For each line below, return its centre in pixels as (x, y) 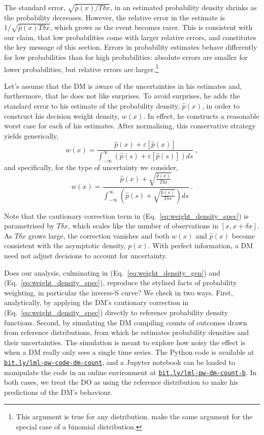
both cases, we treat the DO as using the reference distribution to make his (121, 382)
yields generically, (31, 135)
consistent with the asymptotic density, (65, 245)
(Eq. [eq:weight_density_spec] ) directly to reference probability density (116, 312)
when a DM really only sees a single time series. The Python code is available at (129, 352)
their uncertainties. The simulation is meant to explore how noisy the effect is (125, 342)
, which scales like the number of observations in (143, 226)
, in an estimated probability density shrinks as (184, 7)
